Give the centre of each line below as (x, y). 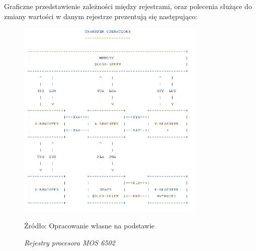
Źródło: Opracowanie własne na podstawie (90, 226)
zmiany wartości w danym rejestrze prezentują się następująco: (101, 16)
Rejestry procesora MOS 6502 (70, 242)
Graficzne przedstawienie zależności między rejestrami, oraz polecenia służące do (128, 6)
